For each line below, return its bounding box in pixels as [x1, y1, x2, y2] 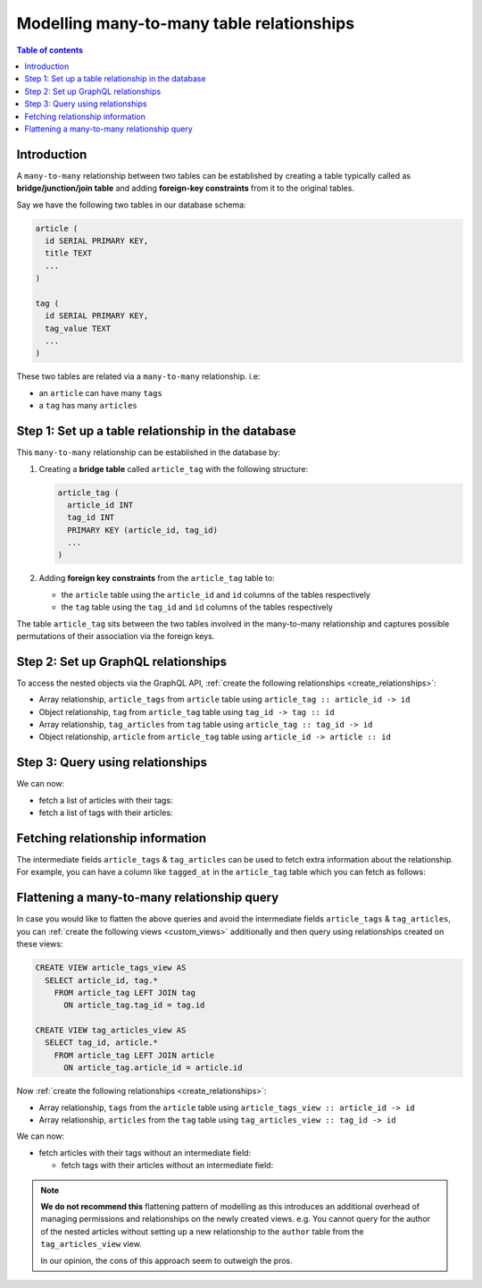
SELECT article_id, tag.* [45, 975, 158, 985]
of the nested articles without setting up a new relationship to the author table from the [40, 1225, 364, 1237]
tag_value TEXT [45, 323, 112, 333]
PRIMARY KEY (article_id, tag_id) [67, 525, 219, 535]
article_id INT [67, 500, 134, 509]
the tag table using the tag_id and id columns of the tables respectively [61, 602, 334, 612]
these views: [16, 939, 63, 949]
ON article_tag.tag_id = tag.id [63, 1000, 205, 1010]
